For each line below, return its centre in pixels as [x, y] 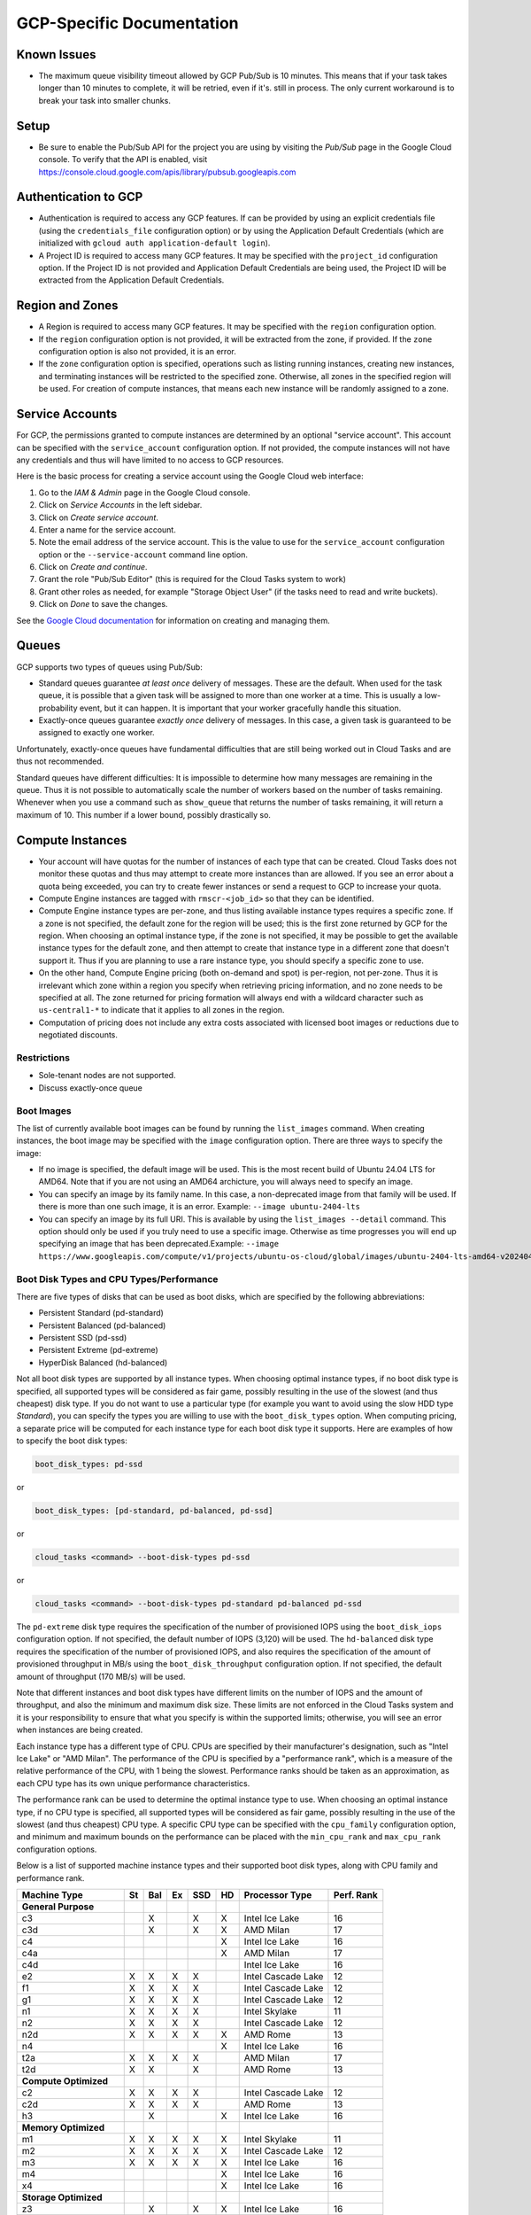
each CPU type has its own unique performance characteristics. [133, 1783]
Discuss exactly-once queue [91, 1088]
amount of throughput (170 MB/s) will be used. [101, 1676]
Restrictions [43, 1057]
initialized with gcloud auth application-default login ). [154, 243]
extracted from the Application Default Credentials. [131, 280]
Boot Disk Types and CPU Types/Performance [117, 1278]
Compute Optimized [65, 2080]
